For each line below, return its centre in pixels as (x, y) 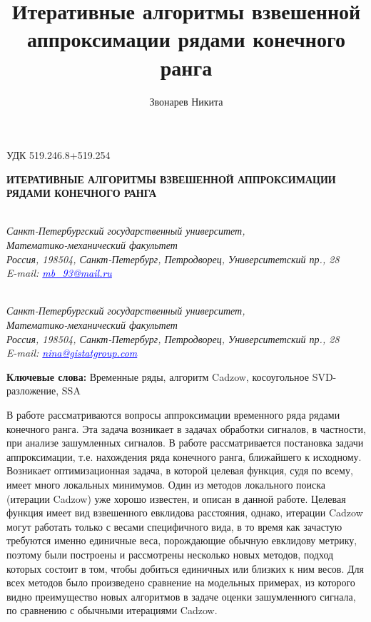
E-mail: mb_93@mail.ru (59, 273)
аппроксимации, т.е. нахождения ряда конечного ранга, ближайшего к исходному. (184, 456)
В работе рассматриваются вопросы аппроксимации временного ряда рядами (173, 414)
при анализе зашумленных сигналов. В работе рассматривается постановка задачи (185, 443)
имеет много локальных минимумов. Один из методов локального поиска (166, 484)
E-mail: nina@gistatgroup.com (72, 353)
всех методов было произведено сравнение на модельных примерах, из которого (181, 582)
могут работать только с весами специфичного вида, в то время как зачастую (174, 526)
